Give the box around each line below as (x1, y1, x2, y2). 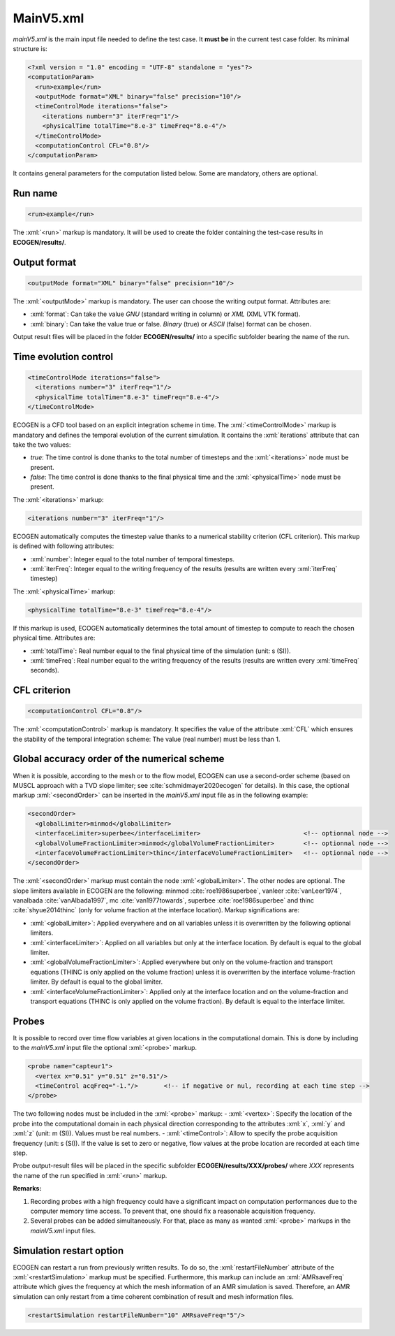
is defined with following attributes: (13, 542, 114, 550)
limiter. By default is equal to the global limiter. (30, 977, 163, 986)
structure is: (13, 44, 48, 52)
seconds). (30, 666, 59, 675)
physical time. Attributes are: (13, 633, 96, 642)
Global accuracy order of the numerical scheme (13, 753, 225, 765)
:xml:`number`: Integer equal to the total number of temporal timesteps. (30, 554, 235, 563)
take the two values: (13, 440, 71, 449)
